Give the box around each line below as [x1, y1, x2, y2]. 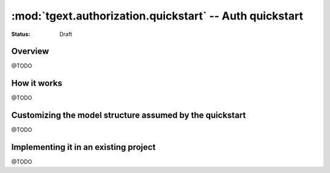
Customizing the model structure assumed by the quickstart [11, 110, 246, 121]
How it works [11, 78, 62, 88]
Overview [11, 46, 50, 57]
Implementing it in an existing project [11, 142, 156, 152]
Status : [11, 30, 31, 38]
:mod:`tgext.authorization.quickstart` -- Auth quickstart [11, 9, 304, 23]
